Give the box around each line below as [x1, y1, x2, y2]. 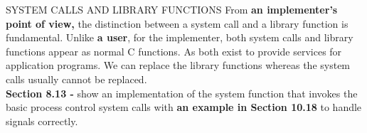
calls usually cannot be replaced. [6, 71, 147, 86]
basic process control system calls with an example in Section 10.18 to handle [6, 100, 362, 115]
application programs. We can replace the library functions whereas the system [6, 58, 351, 73]
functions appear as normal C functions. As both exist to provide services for [6, 43, 342, 58]
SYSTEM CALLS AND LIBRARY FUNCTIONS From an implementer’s [6, 2, 338, 16]
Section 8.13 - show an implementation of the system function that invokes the [6, 85, 358, 100]
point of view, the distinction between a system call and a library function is [6, 16, 349, 31]
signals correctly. [6, 113, 78, 128]
